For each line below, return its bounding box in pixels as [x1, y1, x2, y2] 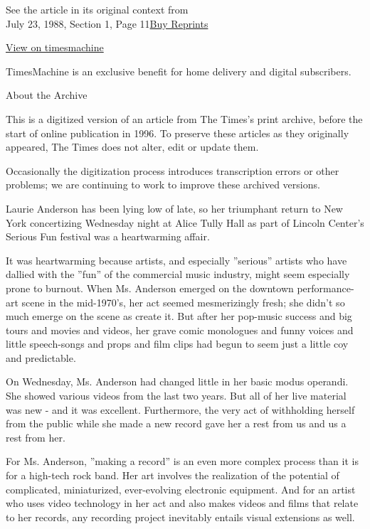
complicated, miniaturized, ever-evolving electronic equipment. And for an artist [6, 481, 356, 496]
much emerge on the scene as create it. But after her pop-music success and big [6, 309, 352, 324]
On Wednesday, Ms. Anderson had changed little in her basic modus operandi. [6, 374, 349, 389]
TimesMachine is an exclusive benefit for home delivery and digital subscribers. [6, 63, 351, 78]
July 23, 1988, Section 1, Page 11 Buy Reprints [6, 16, 208, 31]
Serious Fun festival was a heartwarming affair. [6, 229, 210, 244]
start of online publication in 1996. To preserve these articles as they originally [6, 125, 349, 140]
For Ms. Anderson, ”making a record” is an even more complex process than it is [6, 454, 359, 469]
